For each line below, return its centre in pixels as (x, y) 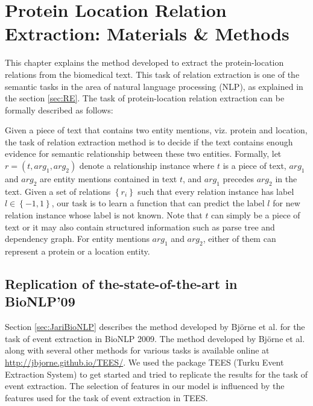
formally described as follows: (59, 109)
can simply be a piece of (256, 215)
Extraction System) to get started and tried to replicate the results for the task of (156, 374)
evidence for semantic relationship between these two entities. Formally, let (143, 154)
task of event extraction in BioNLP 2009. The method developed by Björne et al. (155, 338)
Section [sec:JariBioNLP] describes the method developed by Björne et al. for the (155, 327)
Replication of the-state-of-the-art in (121, 284)
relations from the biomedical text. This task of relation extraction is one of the (152, 74)
